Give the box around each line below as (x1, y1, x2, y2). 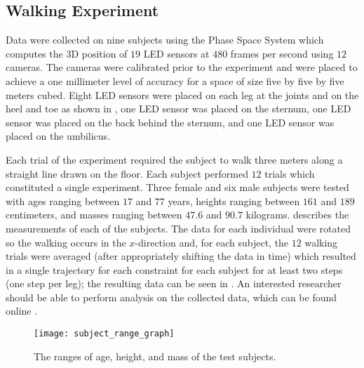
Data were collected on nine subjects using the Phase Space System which (6, 32, 324, 47)
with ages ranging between (6, 193, 120, 208)
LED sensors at (143, 46, 210, 60)
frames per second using (230, 46, 334, 60)
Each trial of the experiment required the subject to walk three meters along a (6, 152, 343, 166)
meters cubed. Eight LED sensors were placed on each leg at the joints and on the (6, 87, 359, 102)
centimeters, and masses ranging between (6, 207, 182, 222)
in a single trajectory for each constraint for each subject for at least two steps (6, 262, 343, 277)
